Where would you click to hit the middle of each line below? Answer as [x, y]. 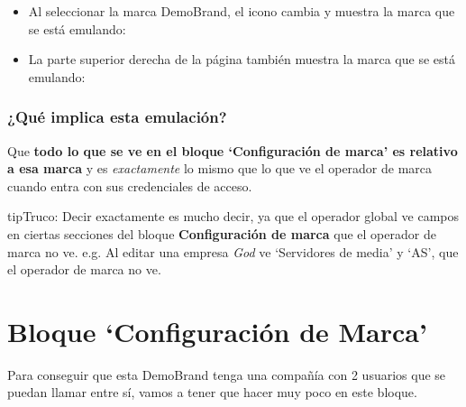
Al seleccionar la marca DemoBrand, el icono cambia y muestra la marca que [242, 11]
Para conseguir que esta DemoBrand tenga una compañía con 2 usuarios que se [227, 374]
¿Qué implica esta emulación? [117, 117]
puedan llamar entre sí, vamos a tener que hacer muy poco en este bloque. [212, 392]
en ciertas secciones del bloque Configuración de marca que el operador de [222, 233]
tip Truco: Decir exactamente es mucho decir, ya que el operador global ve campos [233, 216]
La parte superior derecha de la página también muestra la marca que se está [242, 59]
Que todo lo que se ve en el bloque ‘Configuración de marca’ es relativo [233, 150]
